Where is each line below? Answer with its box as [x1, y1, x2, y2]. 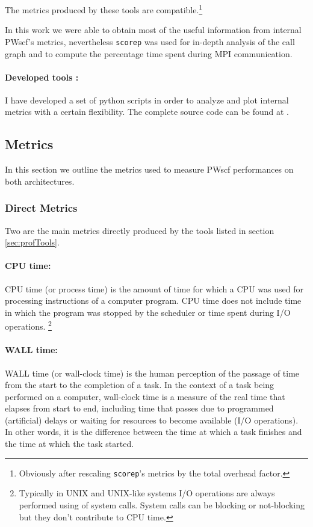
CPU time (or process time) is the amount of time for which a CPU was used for [5, 282, 303, 295]
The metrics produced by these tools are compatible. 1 [5, 2, 203, 16]
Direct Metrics [5, 200, 78, 215]
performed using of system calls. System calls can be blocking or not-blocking [19, 498, 305, 511]
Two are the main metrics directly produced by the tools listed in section [5, 224, 274, 236]
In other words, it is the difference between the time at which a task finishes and [5, 425, 302, 438]
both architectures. [5, 174, 75, 187]
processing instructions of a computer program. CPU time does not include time [5, 294, 302, 307]
